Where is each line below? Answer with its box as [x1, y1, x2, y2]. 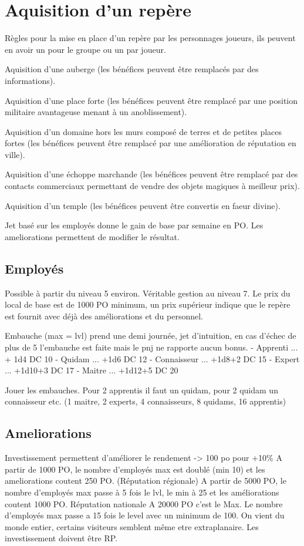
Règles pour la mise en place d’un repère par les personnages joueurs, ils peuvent [5, 32, 296, 44]
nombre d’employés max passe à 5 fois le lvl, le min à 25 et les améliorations [5, 486, 279, 498]
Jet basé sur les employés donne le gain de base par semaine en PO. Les [5, 219, 264, 231]
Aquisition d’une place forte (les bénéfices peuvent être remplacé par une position [5, 94, 298, 106]
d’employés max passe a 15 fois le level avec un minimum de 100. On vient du [5, 509, 285, 521]
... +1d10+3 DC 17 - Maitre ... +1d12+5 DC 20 [5, 364, 178, 376]
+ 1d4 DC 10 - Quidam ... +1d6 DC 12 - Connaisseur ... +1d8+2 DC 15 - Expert [5, 352, 300, 365]
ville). [5, 148, 25, 160]
